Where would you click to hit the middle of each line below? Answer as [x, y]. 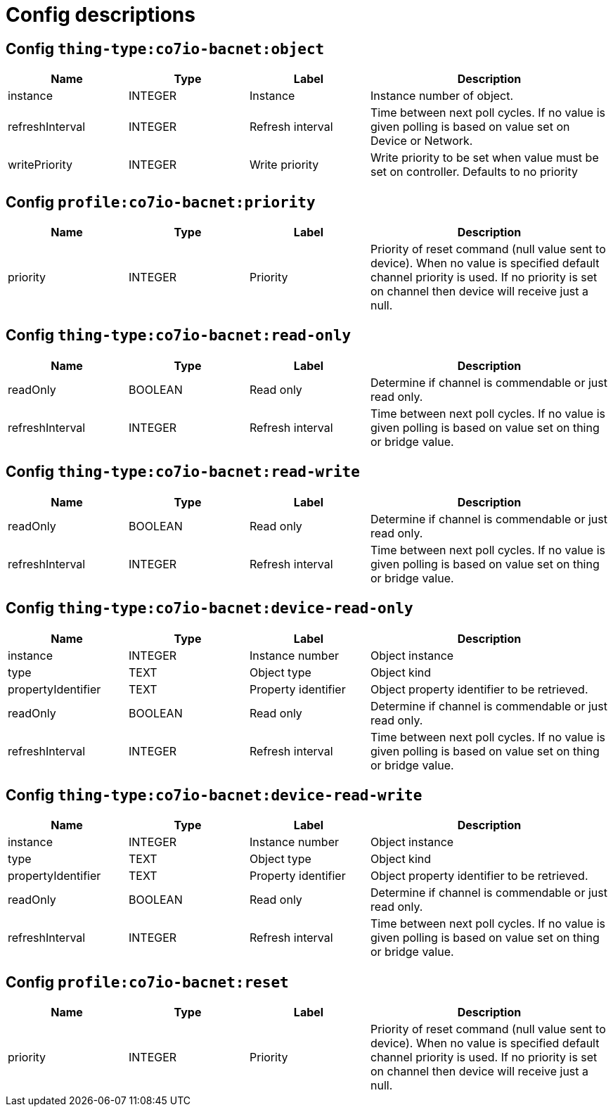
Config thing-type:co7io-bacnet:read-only [179, 335]
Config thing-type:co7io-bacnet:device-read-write [214, 795]
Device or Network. [422, 141]
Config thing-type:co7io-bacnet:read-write [183, 472]
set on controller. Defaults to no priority [474, 172]
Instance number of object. [442, 96]
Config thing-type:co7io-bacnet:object [165, 49]
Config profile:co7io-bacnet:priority [161, 202]
